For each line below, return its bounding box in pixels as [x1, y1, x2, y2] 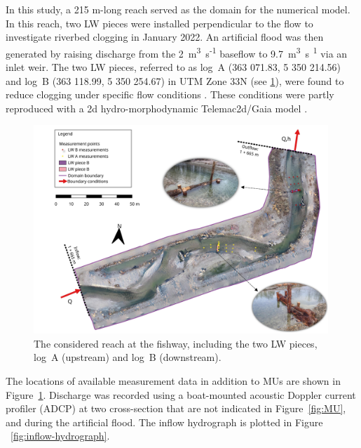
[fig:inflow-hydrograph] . [11, 428, 110, 443]
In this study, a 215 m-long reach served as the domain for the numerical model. [6, 2, 350, 16]
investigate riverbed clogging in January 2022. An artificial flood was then [6, 29, 324, 44]
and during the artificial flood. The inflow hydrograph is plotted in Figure [6, 414, 323, 429]
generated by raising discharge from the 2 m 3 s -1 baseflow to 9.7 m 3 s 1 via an [6, 44, 348, 60]
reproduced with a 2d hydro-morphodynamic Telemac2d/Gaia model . [6, 100, 308, 115]
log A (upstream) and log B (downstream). [34, 350, 222, 364]
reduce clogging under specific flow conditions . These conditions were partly [6, 87, 334, 102]
